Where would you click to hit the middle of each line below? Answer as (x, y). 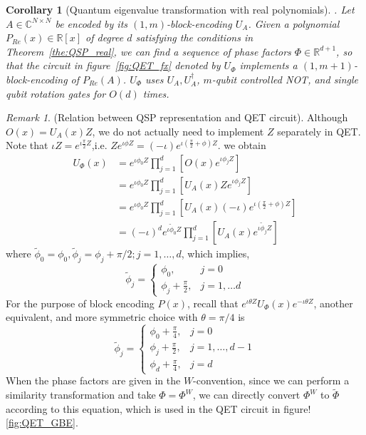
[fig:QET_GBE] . (42, 423)
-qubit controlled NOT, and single (285, 79)
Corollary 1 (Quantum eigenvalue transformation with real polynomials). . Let (180, 9)
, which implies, (215, 254)
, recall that (213, 303)
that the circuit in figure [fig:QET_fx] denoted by (113, 65)
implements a (268, 65)
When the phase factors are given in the (93, 380)
